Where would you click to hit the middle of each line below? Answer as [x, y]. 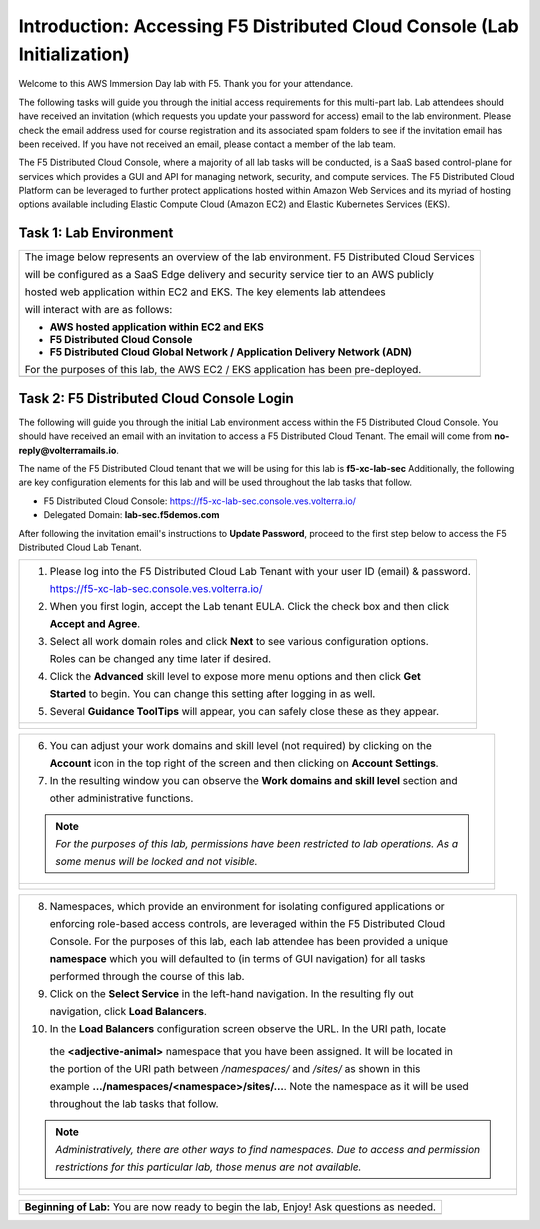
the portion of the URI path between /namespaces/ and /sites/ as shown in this [235, 1069]
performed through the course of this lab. [147, 977]
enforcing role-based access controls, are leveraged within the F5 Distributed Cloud [247, 924]
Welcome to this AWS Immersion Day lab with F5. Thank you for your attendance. [186, 84]
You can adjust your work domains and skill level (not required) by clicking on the [240, 746]
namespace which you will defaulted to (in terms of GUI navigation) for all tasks [237, 959]
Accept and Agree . [95, 624]
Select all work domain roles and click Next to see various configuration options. [239, 642]
